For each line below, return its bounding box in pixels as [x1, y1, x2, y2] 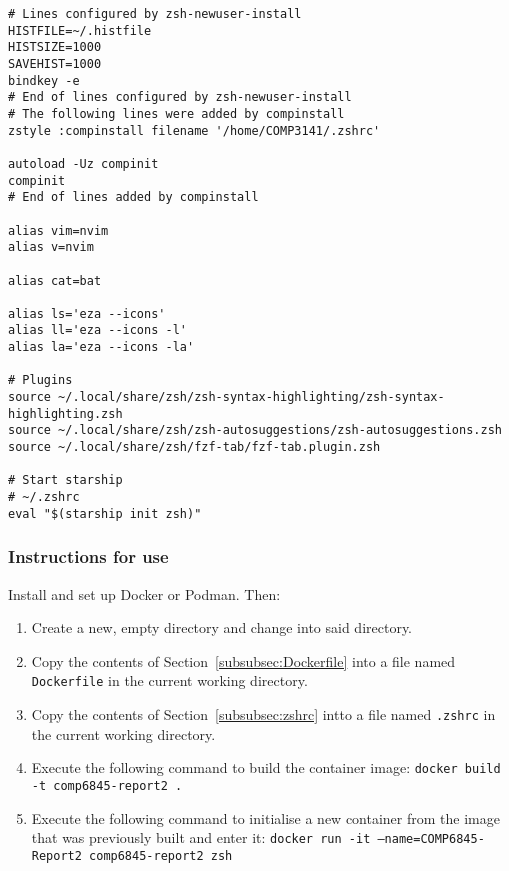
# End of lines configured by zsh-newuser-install [8, 90, 352, 105]
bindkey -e [8, 73, 80, 88]
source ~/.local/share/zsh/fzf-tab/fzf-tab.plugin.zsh [8, 440, 381, 455]
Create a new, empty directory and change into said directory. [31, 617, 413, 638]
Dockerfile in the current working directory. [31, 670, 308, 691]
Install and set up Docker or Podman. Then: [8, 583, 281, 604]
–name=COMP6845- [377, 832, 485, 847]
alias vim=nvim [8, 223, 109, 238]
